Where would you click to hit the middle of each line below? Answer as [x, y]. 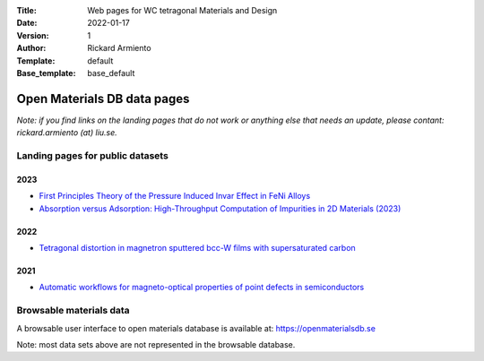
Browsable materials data [73, 311]
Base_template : [46, 73]
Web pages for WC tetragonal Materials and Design [182, 10]
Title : [27, 10]
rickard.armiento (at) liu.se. [67, 133]
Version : [33, 35]
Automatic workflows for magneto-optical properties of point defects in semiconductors [202, 288]
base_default [111, 73]
